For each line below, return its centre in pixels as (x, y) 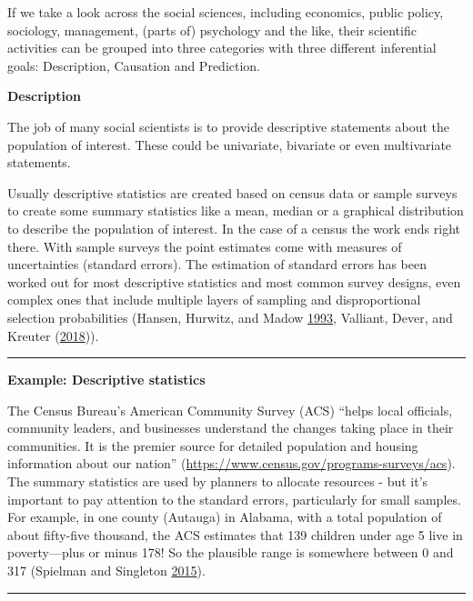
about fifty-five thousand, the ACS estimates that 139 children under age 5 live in (235, 534)
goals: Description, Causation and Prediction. (134, 65)
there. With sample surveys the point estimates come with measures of (205, 246)
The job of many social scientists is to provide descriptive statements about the (228, 126)
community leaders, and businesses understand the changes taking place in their (231, 428)
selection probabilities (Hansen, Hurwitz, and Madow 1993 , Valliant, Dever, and (230, 317)
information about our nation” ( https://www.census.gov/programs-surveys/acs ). (231, 463)
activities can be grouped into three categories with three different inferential (222, 48)
